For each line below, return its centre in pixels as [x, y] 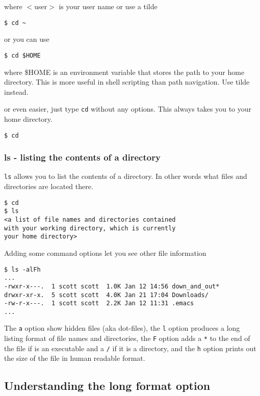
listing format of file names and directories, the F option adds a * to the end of [127, 338]
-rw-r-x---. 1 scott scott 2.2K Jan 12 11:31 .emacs [99, 303]
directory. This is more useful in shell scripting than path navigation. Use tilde [127, 82]
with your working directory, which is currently [90, 228]
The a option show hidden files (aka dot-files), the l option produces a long [122, 328]
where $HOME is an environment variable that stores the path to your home [124, 72]
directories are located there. [49, 186]
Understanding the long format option [107, 386]
